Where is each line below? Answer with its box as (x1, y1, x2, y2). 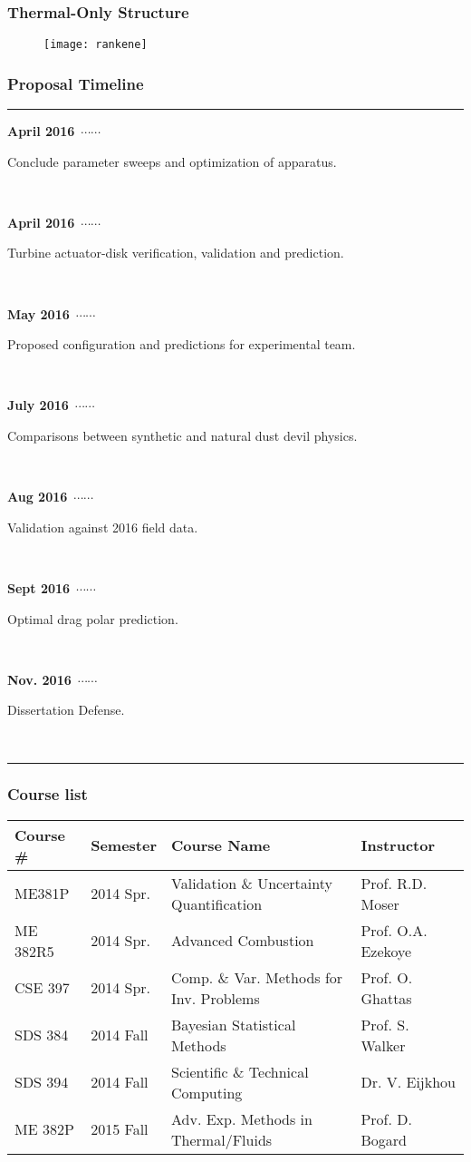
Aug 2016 (7, 487, 68, 506)
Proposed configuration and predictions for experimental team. (7, 335, 356, 354)
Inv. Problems (171, 987, 260, 1009)
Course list (7, 783, 88, 806)
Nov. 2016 (7, 669, 72, 688)
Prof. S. (360, 1013, 409, 1035)
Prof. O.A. (360, 919, 428, 941)
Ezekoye (360, 940, 412, 962)
